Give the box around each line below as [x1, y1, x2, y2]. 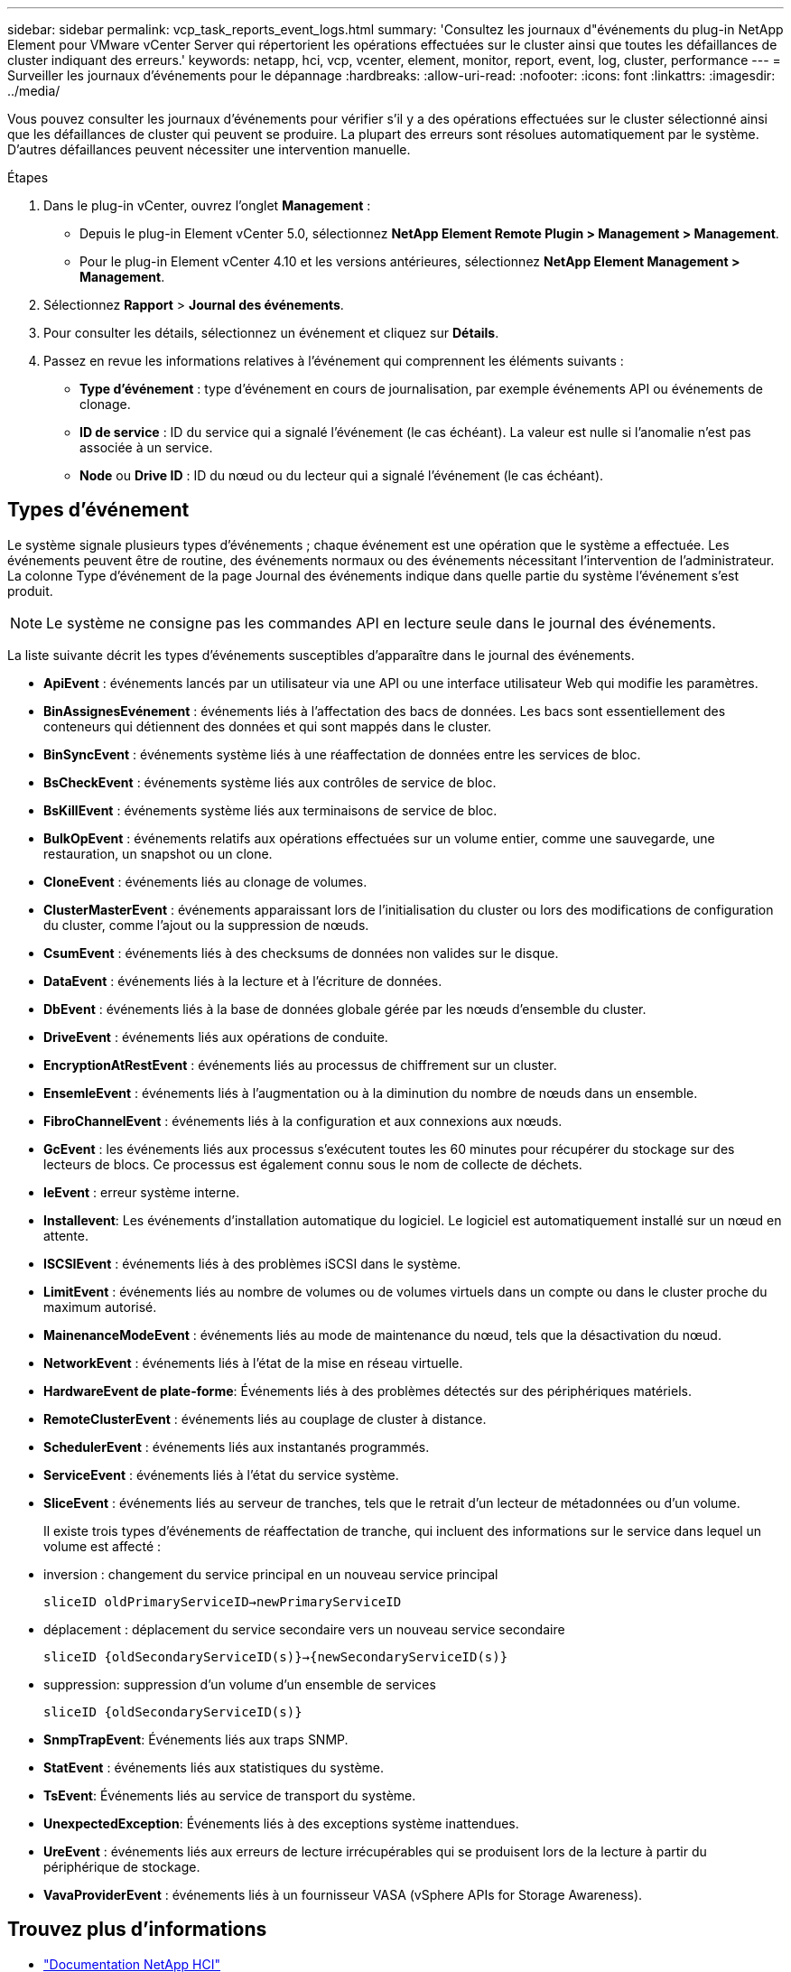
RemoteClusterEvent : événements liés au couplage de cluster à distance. [43, 1410, 487, 1427]
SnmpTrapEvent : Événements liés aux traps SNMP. [43, 1731, 349, 1747]
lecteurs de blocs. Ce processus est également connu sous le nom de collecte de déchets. [43, 1156, 582, 1172]
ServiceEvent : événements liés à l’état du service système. [43, 1466, 399, 1483]
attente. [43, 1227, 88, 1243]
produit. [7, 582, 53, 599]
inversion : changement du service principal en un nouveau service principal [43, 1566, 498, 1582]
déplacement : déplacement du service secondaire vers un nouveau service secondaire [43, 1621, 565, 1637]
